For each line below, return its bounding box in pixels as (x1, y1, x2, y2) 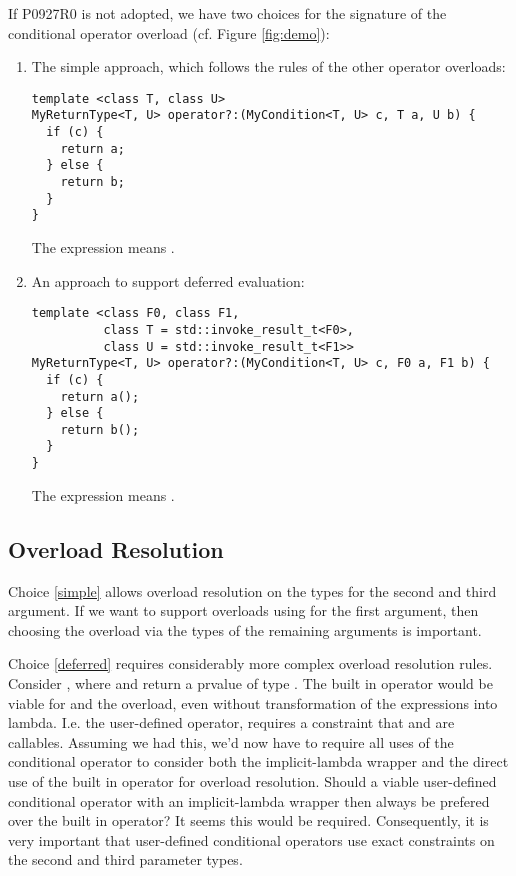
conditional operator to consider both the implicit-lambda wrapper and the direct (8, 751, 509, 772)
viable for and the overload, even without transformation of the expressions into (8, 692, 498, 713)
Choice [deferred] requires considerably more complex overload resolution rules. (8, 653, 493, 674)
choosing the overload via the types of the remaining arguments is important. (8, 619, 482, 640)
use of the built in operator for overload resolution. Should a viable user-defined (8, 770, 497, 791)
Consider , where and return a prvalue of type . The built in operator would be (8, 672, 493, 693)
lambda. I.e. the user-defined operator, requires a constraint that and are (8, 712, 455, 733)
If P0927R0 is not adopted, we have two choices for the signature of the (8, 3, 447, 23)
